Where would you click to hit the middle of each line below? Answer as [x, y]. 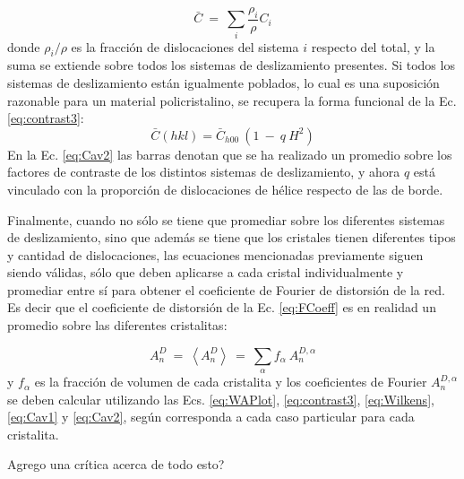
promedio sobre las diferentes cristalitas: [117, 325]
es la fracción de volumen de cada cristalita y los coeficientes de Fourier [231, 382]
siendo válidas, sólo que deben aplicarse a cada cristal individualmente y [206, 272]
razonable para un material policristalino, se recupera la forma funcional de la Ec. [232, 100]
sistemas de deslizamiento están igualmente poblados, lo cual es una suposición [223, 82]
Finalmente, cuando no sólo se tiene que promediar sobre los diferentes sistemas [226, 219]
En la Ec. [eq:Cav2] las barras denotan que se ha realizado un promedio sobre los [230, 154]
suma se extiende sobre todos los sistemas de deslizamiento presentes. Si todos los [231, 65]
